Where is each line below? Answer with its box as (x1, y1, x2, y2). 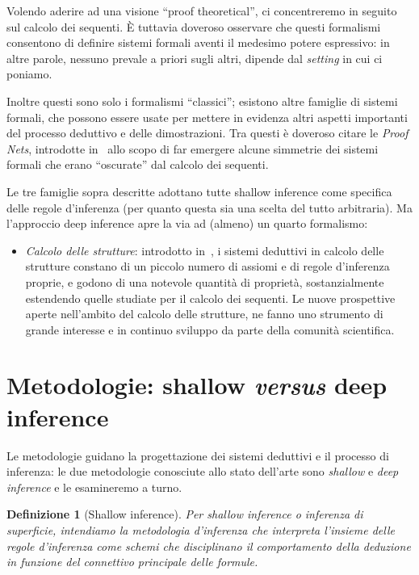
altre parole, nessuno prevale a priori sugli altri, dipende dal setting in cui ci (6, 49, 383, 66)
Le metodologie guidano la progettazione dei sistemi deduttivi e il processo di (6, 447, 389, 464)
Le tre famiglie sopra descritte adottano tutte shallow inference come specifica (6, 183, 392, 199)
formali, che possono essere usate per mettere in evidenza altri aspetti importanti (6, 108, 408, 125)
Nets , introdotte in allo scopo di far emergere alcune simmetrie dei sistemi (6, 140, 379, 157)
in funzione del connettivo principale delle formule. (6, 553, 258, 570)
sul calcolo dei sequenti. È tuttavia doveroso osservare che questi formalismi (6, 18, 381, 35)
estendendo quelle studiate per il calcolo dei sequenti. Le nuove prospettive (25, 289, 396, 306)
